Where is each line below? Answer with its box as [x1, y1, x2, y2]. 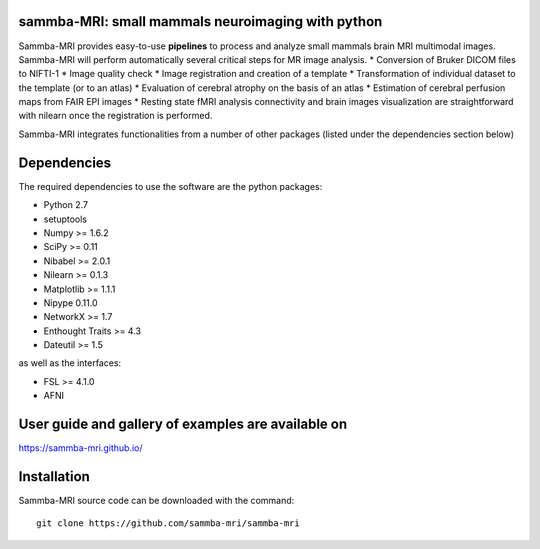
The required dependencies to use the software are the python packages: [18, 180, 323, 192]
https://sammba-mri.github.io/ [18, 442, 143, 454]
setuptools [43, 213, 87, 225]
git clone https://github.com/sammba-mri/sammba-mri [36, 518, 300, 529]
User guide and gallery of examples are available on [18, 416, 348, 433]
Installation [18, 468, 90, 485]
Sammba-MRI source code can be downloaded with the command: [18, 495, 295, 507]
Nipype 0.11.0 [43, 296, 98, 309]
